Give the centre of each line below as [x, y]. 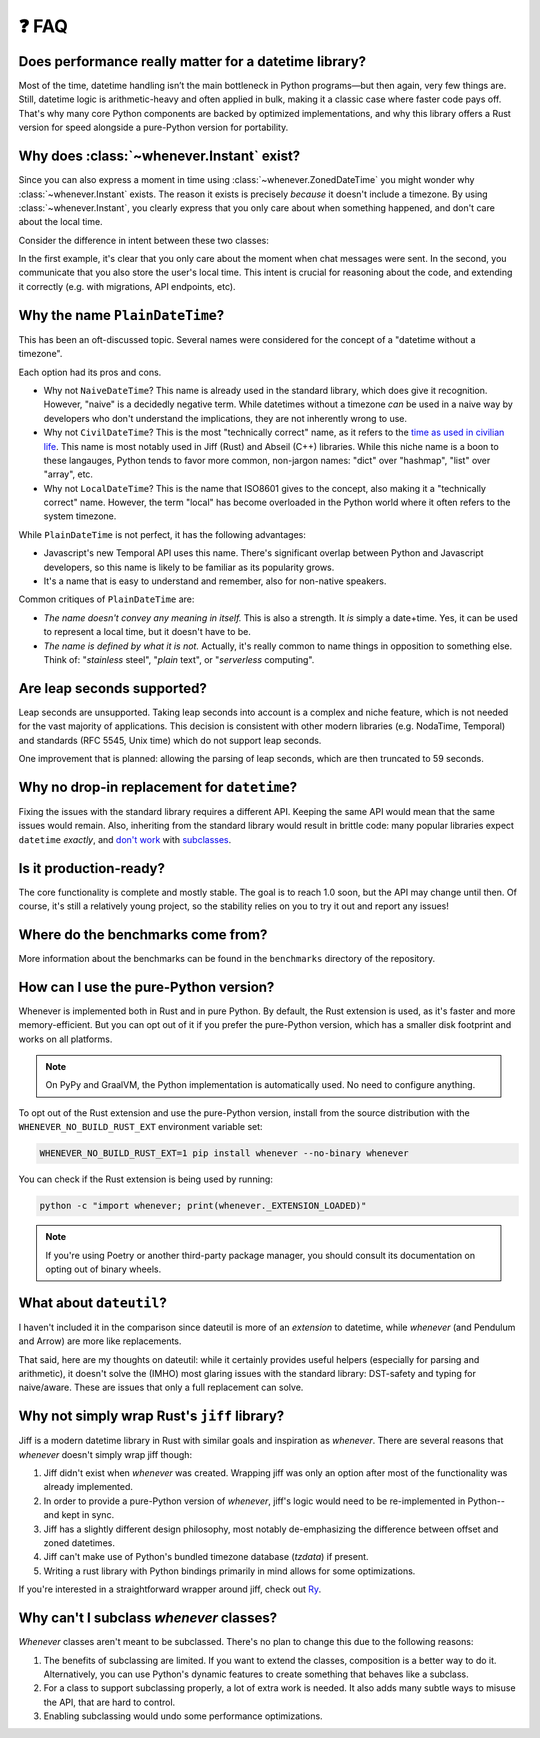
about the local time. [61, 222]
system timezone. [80, 516]
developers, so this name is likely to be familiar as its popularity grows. [189, 567]
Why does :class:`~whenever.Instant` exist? [159, 156]
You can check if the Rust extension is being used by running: [146, 1179]
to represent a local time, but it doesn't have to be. [147, 632]
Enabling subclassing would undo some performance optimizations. [183, 1716]
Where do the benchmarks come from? [143, 934]
